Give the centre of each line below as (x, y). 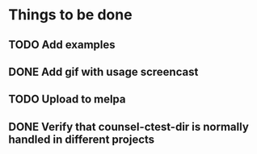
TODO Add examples (62, 45)
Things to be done (70, 15)
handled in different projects (82, 139)
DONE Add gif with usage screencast (103, 71)
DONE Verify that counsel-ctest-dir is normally (128, 127)
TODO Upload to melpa (67, 100)
